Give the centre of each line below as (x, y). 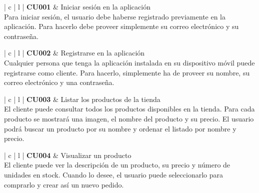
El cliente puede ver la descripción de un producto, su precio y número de (117, 165)
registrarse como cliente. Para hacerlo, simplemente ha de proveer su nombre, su (127, 72)
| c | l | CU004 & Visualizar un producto (68, 155)
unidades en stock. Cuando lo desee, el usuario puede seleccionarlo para (113, 174)
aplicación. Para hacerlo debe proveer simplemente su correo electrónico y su (121, 26)
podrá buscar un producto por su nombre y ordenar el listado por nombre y (120, 128)
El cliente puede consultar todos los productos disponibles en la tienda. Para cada (129, 109)
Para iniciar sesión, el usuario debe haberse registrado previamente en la (115, 16)
